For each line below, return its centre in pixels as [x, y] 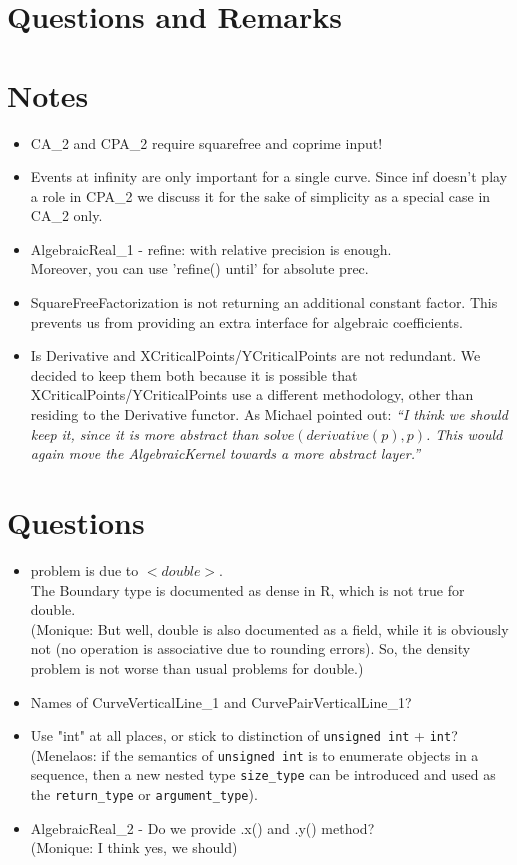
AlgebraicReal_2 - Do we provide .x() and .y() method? [202, 827]
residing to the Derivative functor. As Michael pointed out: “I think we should [269, 414]
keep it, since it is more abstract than [144, 433]
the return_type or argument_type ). [144, 794]
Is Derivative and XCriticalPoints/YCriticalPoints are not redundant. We [255, 355]
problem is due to [84, 569]
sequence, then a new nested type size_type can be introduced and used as [263, 774]
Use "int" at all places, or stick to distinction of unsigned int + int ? [244, 735]
